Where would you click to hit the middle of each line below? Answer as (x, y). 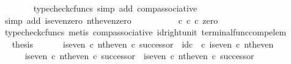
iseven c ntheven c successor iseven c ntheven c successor (139, 56)
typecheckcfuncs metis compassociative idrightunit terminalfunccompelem (145, 32)
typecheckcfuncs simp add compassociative (115, 8)
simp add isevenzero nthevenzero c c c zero (111, 20)
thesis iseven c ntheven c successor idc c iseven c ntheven (143, 44)
